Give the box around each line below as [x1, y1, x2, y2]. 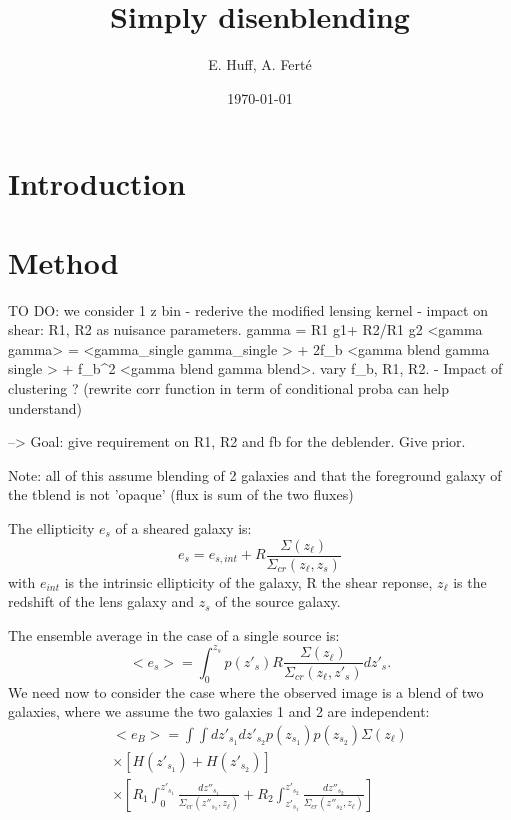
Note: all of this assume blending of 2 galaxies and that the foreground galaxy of [8, 464, 502, 485]
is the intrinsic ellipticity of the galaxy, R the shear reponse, [64, 571, 433, 592]
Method [8, 241, 119, 282]
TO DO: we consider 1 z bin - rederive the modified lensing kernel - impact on [8, 299, 488, 320]
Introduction [8, 163, 186, 204]
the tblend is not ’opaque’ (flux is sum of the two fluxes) [8, 484, 354, 505]
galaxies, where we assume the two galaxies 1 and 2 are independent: [8, 701, 430, 722]
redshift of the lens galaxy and [8, 591, 195, 612]
